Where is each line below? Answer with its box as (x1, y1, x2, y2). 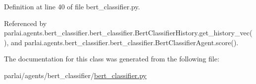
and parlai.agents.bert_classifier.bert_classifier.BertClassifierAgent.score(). (10, 37, 239, 47)
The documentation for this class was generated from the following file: (4, 54, 219, 64)
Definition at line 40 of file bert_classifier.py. (4, 1, 140, 11)
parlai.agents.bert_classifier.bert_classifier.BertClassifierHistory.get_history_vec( (4, 28, 253, 38)
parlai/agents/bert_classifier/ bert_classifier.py (4, 70, 147, 80)
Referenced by (4, 18, 47, 28)
